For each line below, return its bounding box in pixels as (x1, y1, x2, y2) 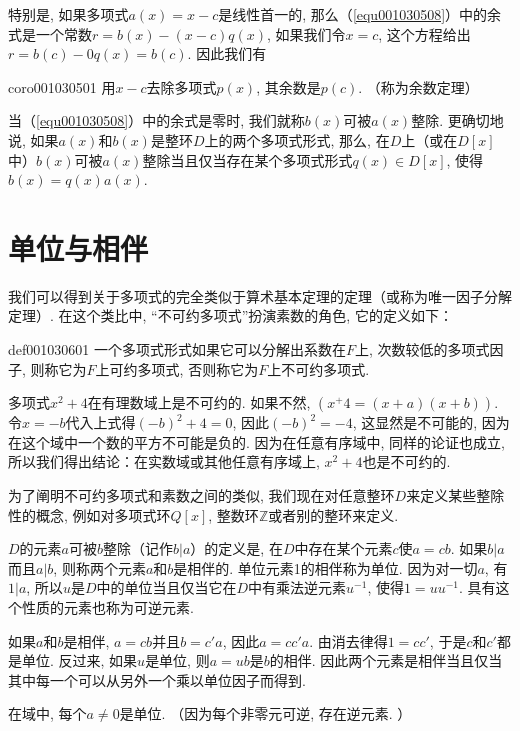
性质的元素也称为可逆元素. (21, 597, 194, 617)
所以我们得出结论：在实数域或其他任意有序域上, (8, 451, 320, 472)
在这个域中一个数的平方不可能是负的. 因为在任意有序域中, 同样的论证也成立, (8, 431, 505, 452)
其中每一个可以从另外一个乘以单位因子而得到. (8, 669, 306, 690)
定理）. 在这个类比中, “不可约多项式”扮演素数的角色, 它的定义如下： (8, 305, 453, 326)
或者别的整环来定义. (268, 504, 399, 525)
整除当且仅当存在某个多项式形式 (142, 149, 353, 170)
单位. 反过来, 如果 (21, 650, 138, 671)
